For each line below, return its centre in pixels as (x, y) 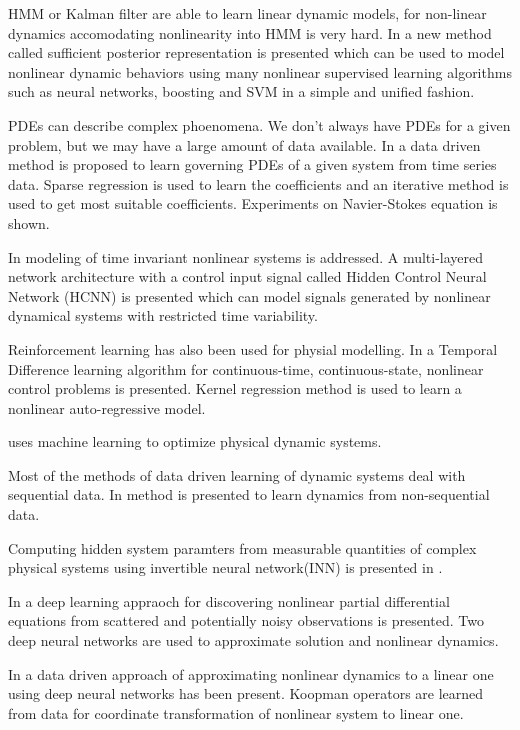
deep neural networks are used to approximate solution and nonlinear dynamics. (253, 640)
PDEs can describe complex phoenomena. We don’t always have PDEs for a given (259, 124)
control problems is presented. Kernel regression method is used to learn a (235, 388)
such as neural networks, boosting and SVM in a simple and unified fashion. (241, 91)
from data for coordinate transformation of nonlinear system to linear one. (236, 712)
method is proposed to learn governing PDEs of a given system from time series (252, 164)
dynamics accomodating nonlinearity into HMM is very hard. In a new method (250, 32)
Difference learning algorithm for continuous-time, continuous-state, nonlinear (246, 368)
